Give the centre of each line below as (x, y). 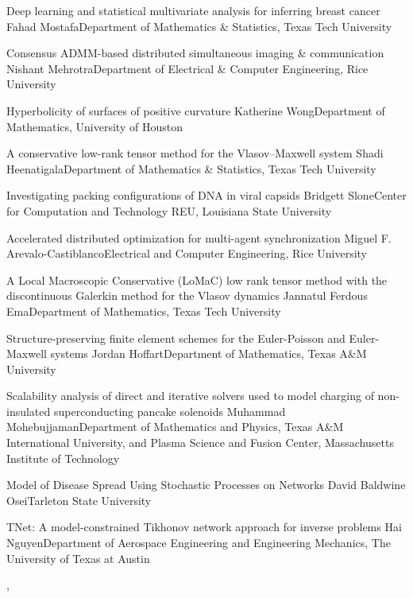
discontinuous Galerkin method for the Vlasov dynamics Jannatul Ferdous (187, 295)
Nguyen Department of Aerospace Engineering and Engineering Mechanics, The (199, 543)
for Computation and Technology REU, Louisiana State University (169, 210)
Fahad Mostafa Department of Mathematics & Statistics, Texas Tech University (199, 26)
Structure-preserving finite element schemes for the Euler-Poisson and (176, 338)
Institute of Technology (63, 458)
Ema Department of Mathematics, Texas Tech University (144, 311)
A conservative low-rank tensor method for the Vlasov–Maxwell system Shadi (195, 153)
